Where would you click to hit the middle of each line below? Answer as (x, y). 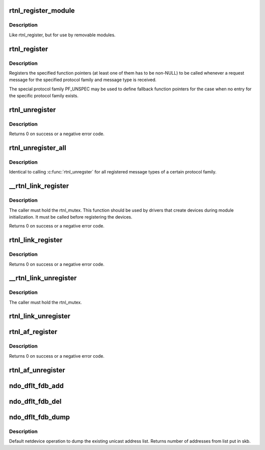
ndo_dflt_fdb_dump (40, 417)
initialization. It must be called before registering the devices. (71, 217)
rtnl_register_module (42, 11)
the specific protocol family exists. (44, 96)
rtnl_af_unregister (37, 370)
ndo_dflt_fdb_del (35, 401)
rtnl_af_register (33, 332)
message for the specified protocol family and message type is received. (83, 80)
